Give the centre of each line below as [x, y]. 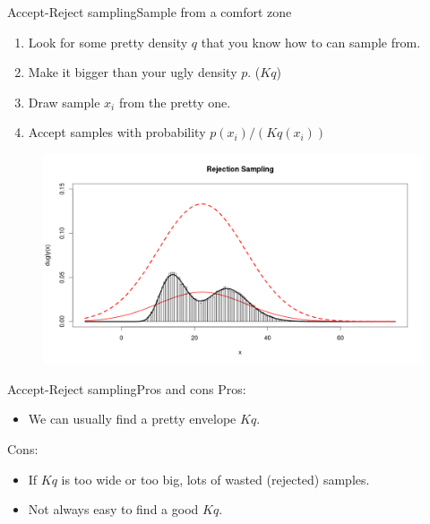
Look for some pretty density [108, 42]
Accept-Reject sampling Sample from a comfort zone [150, 12]
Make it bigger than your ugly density [133, 72]
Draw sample [64, 102]
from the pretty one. [175, 102]
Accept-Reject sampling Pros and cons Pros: [127, 388]
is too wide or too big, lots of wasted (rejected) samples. [215, 479]
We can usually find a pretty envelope [132, 419]
